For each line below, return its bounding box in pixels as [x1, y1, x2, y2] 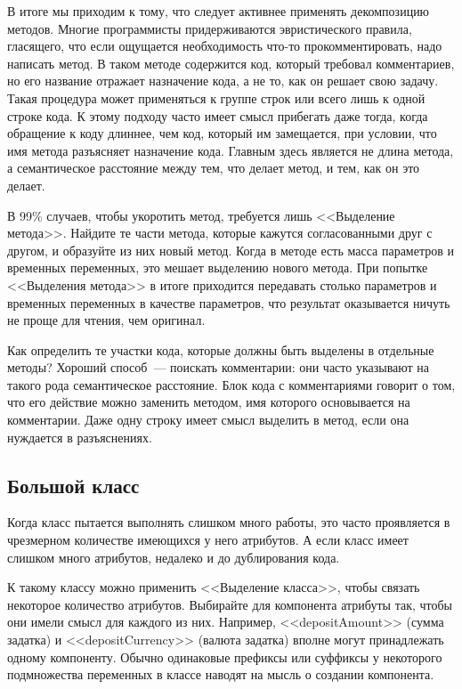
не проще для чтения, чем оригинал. [7, 311, 206, 329]
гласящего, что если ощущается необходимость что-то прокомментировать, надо [7, 36, 442, 55]
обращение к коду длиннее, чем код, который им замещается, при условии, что [7, 124, 437, 142]
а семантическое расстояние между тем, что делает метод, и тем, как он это [7, 158, 420, 177]
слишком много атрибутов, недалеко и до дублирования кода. [7, 547, 340, 566]
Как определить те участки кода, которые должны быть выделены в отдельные [7, 340, 434, 359]
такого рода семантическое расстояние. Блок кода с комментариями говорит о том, [7, 375, 456, 393]
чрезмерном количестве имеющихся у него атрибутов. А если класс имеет [7, 531, 409, 549]
